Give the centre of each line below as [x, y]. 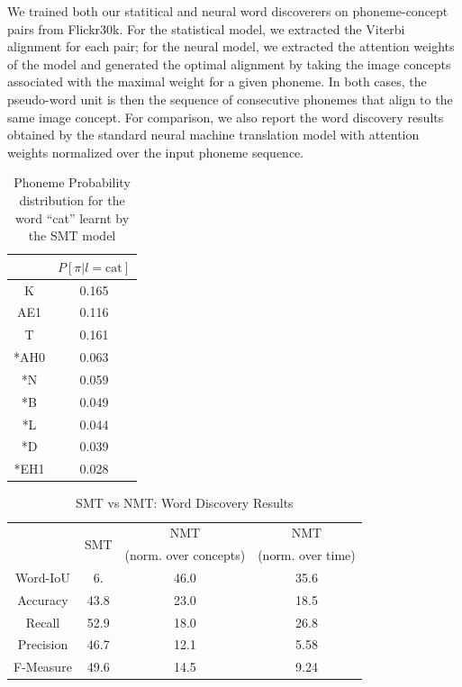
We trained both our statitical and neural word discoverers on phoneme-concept [228, 11]
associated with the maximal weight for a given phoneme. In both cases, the [217, 81]
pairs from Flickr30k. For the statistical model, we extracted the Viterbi [206, 28]
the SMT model [72, 235]
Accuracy [43, 599]
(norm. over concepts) [185, 555]
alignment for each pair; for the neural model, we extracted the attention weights [231, 46]
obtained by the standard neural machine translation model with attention [213, 135]
